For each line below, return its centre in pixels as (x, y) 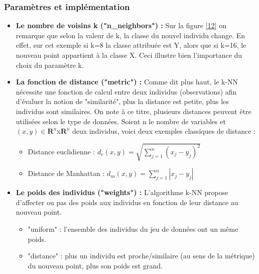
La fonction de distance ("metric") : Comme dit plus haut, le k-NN (127, 82)
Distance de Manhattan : (66, 173)
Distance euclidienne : (61, 152)
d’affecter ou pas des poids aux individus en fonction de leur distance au (127, 202)
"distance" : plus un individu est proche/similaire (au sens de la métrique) (141, 256)
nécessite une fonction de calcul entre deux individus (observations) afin (126, 91)
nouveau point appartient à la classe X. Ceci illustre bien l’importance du (129, 55)
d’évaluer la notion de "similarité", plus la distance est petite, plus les (122, 101)
